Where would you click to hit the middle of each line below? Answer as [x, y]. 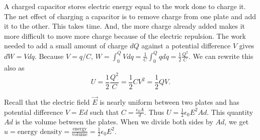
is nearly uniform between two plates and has [169, 102]
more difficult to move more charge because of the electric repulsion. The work [125, 36]
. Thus [154, 112]
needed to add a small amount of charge [66, 46]
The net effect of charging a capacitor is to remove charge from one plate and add [130, 16]
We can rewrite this [223, 56]
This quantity [232, 112]
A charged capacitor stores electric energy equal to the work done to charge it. [125, 6]
